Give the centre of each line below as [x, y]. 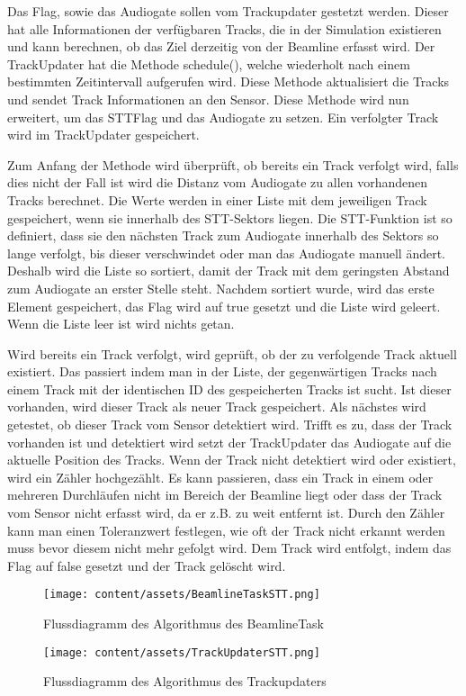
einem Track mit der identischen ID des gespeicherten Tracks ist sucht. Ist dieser [229, 389]
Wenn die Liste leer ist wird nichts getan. [121, 324]
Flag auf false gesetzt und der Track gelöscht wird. [147, 565]
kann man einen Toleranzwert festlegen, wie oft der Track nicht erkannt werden [226, 530]
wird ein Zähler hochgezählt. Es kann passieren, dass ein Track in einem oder [220, 477]
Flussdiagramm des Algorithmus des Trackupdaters [185, 681]
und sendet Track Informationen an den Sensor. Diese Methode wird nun [208, 99]
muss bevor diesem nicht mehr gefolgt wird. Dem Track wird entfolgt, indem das [229, 548]
